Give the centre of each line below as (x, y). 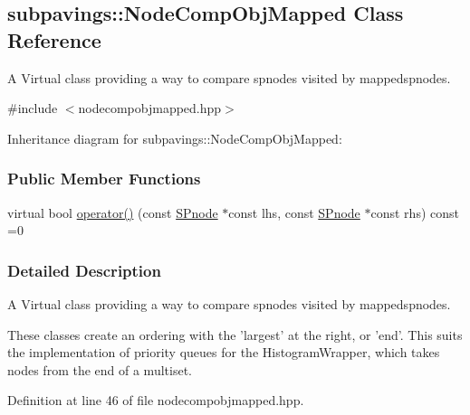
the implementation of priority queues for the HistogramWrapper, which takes (224, 352)
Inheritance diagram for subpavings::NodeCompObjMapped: (175, 138)
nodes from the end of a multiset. (100, 369)
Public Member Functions (104, 179)
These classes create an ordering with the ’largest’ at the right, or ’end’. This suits (235, 334)
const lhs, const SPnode (294, 212)
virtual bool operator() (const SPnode (113, 212)
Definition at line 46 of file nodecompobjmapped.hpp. (156, 400)
